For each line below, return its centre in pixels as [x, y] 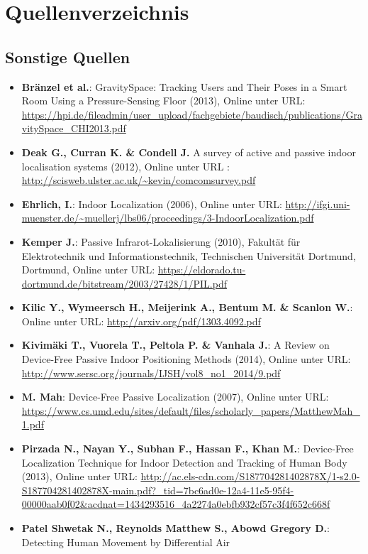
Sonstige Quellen [68, 56]
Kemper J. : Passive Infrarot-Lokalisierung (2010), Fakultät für [161, 241]
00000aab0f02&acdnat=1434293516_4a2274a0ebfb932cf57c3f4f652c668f [176, 504]
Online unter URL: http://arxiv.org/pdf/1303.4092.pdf [141, 321]
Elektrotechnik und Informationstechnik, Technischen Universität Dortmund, [189, 255]
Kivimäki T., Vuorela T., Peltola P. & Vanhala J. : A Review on [175, 345]
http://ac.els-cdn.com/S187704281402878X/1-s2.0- [250, 476]
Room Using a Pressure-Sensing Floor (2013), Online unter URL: [163, 101]
